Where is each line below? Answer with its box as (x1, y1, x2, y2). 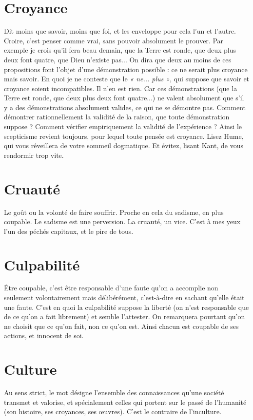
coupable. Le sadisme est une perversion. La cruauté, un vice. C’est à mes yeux (4, 216, 241, 227)
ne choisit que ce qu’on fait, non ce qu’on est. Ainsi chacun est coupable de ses (4, 321, 239, 331)
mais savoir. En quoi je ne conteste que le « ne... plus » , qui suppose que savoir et (4, 74, 250, 84)
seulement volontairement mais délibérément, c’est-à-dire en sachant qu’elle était (4, 292, 245, 303)
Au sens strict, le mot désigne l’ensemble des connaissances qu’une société (4, 387, 224, 398)
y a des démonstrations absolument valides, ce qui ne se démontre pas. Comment (4, 102, 246, 112)
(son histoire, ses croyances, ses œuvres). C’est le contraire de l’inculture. (4, 406, 222, 417)
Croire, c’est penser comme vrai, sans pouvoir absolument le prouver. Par (4, 35, 224, 45)
